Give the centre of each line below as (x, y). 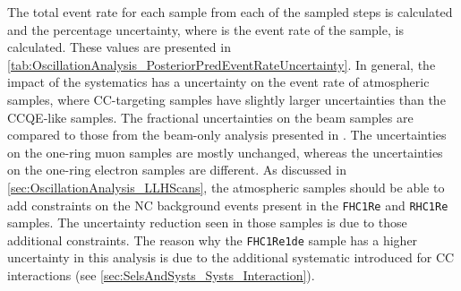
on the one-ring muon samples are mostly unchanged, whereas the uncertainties (225, 152)
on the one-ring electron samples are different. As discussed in (177, 170)
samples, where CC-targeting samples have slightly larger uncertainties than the (226, 99)
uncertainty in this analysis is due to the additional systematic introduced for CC (231, 257)
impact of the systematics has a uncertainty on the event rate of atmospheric (218, 82)
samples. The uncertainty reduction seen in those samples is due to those (207, 223)
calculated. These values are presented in (119, 47)
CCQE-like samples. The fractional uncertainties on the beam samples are (210, 117)
